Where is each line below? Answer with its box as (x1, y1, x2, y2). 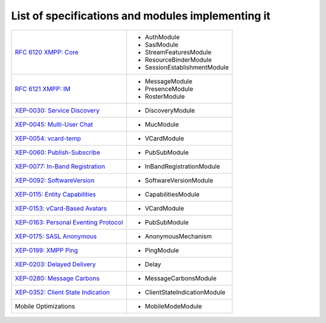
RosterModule (145, 92, 185, 100)
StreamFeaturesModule (145, 48, 212, 56)
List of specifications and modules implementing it (11, 9, 271, 22)
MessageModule (145, 77, 193, 85)
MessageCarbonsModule (145, 274, 217, 282)
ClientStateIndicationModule (145, 288, 226, 296)
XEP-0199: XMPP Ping (14, 246, 78, 254)
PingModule (145, 246, 179, 254)
